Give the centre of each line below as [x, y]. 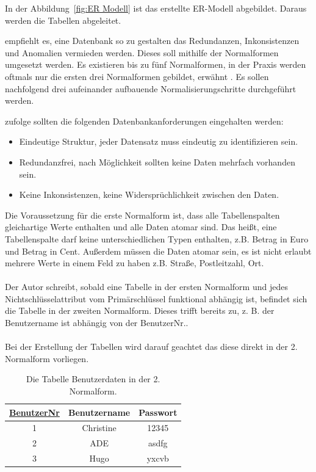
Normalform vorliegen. [47, 358]
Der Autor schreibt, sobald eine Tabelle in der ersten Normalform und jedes [146, 287]
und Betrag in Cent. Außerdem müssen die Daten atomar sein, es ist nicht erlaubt [158, 251]
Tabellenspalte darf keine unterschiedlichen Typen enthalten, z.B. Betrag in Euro [157, 238]
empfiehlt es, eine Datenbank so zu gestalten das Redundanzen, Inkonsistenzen [152, 41]
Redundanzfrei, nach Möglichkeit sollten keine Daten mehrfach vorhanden [157, 162]
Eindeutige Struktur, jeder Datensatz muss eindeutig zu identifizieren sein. [159, 141]
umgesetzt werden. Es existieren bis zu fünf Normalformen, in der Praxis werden [156, 64]
